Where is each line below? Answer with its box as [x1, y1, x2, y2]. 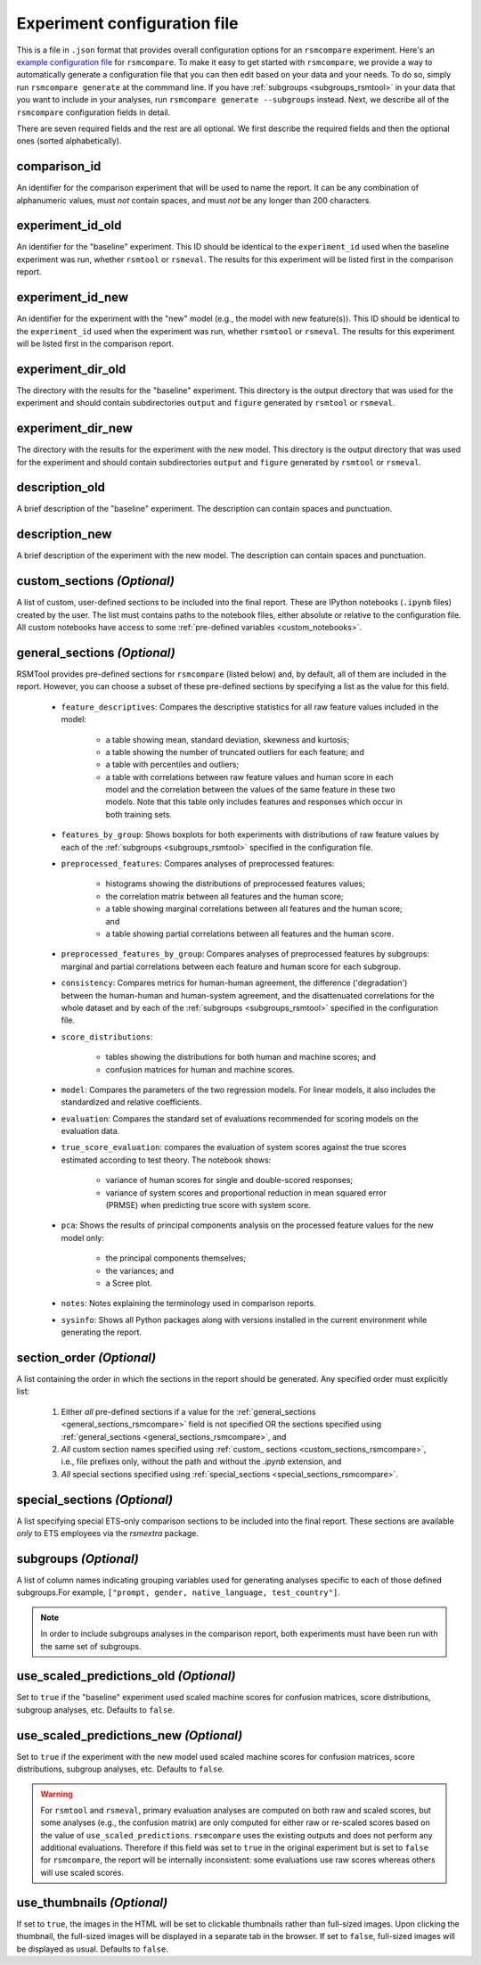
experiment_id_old [16, 218, 122, 234]
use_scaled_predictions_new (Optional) [16, 1728, 243, 1743]
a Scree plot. [105, 1278, 153, 1288]
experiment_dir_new [16, 421, 134, 436]
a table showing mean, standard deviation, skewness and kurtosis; [105, 734, 350, 744]
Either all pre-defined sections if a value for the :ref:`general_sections [61, 1406, 316, 1417]
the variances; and [105, 1265, 174, 1276]
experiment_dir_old [16, 361, 126, 376]
